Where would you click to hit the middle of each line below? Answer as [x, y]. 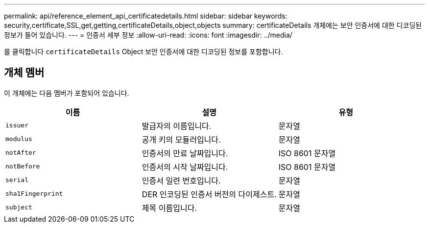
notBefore [23, 166]
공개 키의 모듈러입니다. [181, 139]
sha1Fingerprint [34, 194]
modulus [19, 139]
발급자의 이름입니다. [177, 126]
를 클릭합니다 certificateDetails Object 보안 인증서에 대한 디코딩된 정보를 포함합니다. [143, 52]
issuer [17, 125]
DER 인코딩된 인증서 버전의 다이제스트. [209, 194]
